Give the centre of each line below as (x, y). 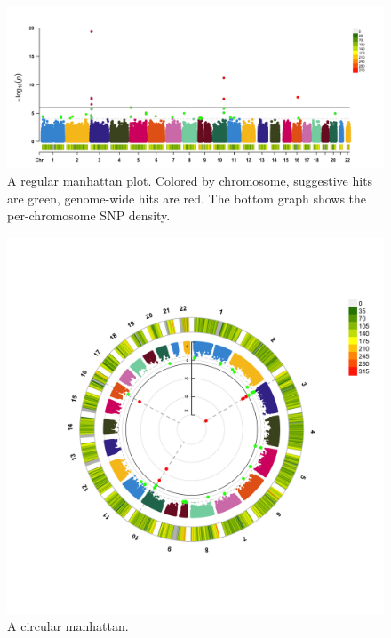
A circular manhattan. (68, 626)
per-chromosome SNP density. (89, 215)
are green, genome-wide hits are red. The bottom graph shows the (187, 198)
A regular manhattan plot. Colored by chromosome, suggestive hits (190, 180)
